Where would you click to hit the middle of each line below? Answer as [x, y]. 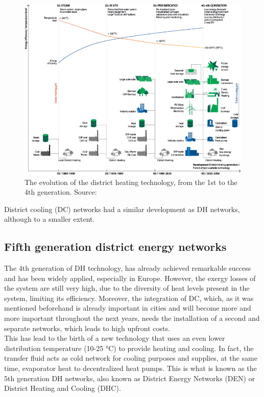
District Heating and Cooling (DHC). [63, 388]
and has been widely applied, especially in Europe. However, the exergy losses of [130, 278]
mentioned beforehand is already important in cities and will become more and [128, 308]
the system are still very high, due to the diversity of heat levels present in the [127, 288]
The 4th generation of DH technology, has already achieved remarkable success [128, 268]
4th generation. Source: [61, 192]
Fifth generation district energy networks [115, 247]
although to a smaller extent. [50, 219]
